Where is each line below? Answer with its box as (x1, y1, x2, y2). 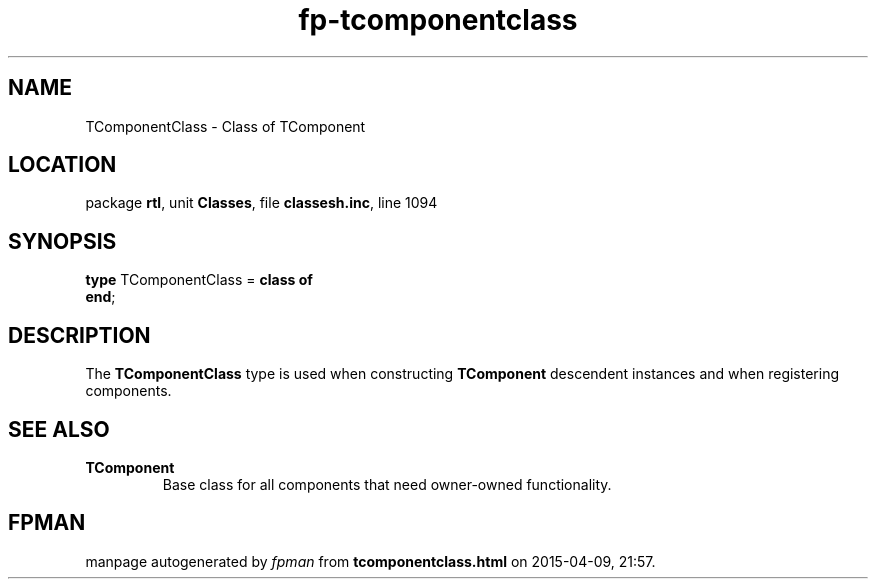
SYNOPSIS (8, 228, 117, 254)
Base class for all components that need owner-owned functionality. (162, 475, 612, 493)
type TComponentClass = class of (85, 271, 313, 289)
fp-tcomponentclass (298, 3, 578, 37)
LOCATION (8, 152, 117, 178)
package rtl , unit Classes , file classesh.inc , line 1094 (85, 194, 438, 212)
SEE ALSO (8, 416, 110, 442)
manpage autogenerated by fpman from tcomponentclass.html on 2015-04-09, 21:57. (85, 552, 656, 570)
